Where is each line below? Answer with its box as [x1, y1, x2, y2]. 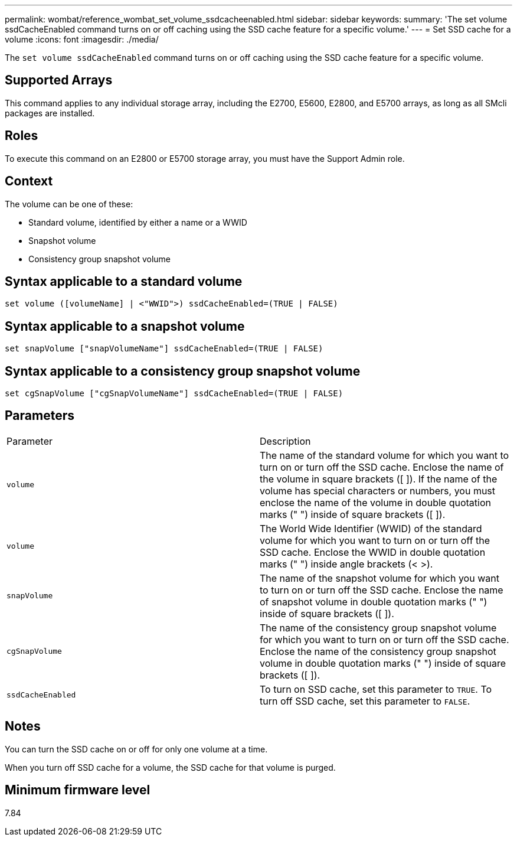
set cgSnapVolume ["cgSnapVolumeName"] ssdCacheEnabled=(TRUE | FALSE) [5, 389, 343, 399]
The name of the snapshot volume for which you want [260, 572, 499, 584]
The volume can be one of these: [5, 198, 133, 209]
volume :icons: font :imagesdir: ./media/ [5, 34, 159, 44]
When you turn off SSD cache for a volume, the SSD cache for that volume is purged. [5, 762, 336, 772]
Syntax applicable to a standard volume [5, 273, 243, 289]
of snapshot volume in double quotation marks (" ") [260, 595, 487, 608]
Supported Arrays [5, 73, 113, 88]
